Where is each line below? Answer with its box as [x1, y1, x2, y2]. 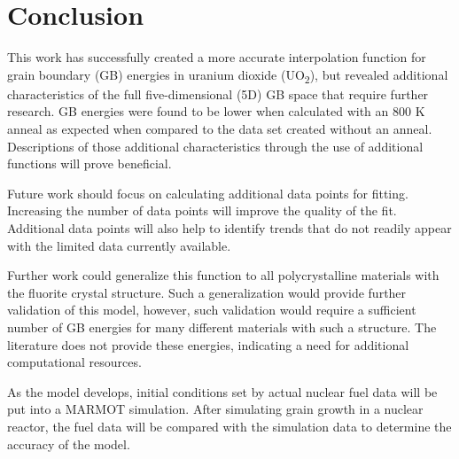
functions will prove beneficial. [7, 154, 172, 173]
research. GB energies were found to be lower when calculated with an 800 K [7, 102, 425, 121]
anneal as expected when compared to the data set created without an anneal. [7, 120, 432, 138]
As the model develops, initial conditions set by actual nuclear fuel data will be [7, 382, 438, 401]
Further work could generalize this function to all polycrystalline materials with [7, 266, 440, 284]
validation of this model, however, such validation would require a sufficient [7, 300, 416, 319]
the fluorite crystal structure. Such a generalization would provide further [7, 283, 407, 301]
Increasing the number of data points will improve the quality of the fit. [7, 201, 397, 220]
